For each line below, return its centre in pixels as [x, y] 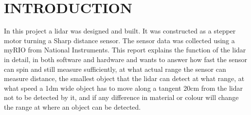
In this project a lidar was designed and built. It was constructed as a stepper [120, 31]
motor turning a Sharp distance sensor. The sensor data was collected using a [119, 40]
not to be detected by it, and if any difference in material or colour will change [121, 97]
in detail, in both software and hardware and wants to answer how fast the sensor [125, 59]
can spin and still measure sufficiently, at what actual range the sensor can [115, 69]
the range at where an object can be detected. [72, 107]
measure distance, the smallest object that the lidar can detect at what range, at [124, 78]
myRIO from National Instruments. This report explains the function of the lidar [125, 50]
